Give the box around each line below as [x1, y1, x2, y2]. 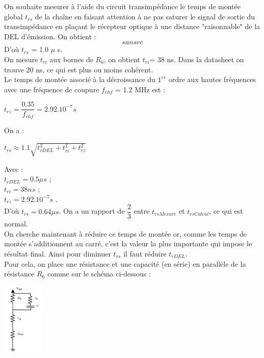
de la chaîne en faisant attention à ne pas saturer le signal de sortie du [35, 11, 255, 21]
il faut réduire [123, 248, 167, 259]
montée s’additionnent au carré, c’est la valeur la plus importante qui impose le [4, 238, 252, 249]
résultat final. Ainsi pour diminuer [4, 248, 111, 259]
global [4, 11, 23, 21]
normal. [4, 218, 28, 229]
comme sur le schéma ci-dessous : [47, 268, 151, 279]
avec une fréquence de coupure [4, 84, 99, 94]
